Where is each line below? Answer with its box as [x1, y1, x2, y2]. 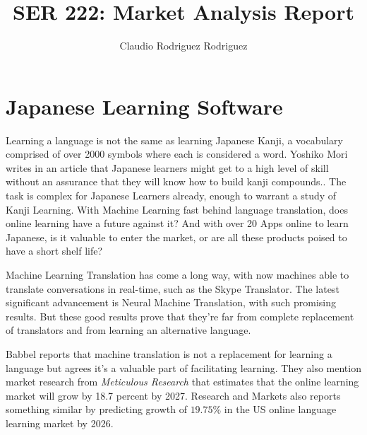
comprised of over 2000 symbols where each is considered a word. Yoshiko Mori [6, 146, 348, 161]
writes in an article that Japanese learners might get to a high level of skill [6, 160, 329, 175]
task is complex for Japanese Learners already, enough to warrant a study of [6, 188, 337, 203]
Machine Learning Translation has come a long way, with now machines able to [6, 267, 349, 282]
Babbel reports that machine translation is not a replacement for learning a [6, 346, 332, 361]
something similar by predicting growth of [6, 402, 187, 417]
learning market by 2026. [6, 415, 114, 430]
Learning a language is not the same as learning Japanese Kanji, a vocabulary [6, 132, 343, 147]
